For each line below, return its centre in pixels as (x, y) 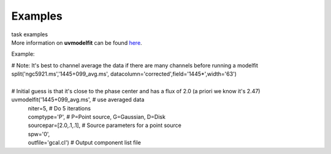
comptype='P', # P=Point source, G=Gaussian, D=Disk (97, 117)
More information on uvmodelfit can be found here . (77, 42)
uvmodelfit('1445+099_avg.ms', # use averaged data (78, 100)
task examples (30, 34)
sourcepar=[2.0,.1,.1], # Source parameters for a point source (105, 125)
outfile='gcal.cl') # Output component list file (84, 143)
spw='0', (39, 134)
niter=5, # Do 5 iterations (59, 108)
